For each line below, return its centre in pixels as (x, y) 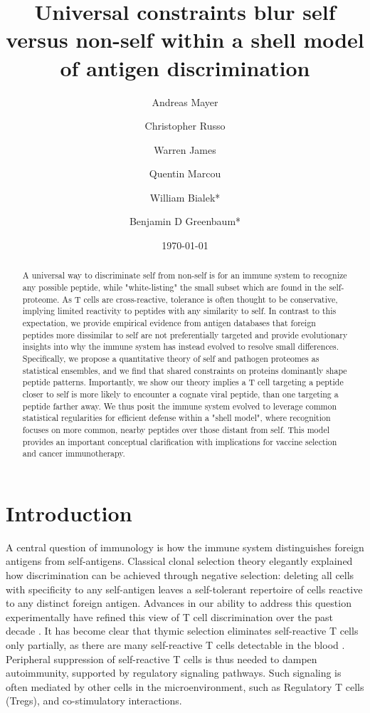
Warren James (185, 149)
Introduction (69, 512)
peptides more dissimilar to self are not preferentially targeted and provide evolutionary (185, 334)
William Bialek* (185, 197)
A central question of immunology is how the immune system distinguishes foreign (185, 547)
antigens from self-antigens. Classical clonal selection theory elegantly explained (179, 561)
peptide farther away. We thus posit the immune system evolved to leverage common (180, 406)
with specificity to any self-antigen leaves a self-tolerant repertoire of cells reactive (184, 589)
